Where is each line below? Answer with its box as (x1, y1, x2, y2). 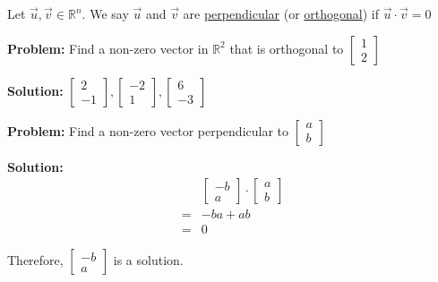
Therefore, (7, 251, 64, 269)
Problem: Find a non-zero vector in (7, 38, 209, 57)
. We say (82, 4, 129, 22)
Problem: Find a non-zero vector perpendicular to (7, 121, 289, 140)
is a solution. (113, 251, 184, 269)
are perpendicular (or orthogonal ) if (183, 4, 380, 22)
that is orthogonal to (229, 38, 344, 57)
